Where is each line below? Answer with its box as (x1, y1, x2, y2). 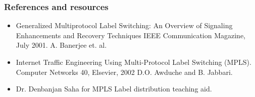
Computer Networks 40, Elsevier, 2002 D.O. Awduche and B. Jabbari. (16, 66, 233, 77)
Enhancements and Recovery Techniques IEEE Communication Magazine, (16, 30, 246, 40)
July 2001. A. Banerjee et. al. (16, 40, 107, 50)
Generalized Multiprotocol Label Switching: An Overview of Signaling (16, 20, 233, 31)
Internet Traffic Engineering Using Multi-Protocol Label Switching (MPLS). (16, 57, 251, 67)
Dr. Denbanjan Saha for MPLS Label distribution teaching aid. (16, 83, 212, 94)
